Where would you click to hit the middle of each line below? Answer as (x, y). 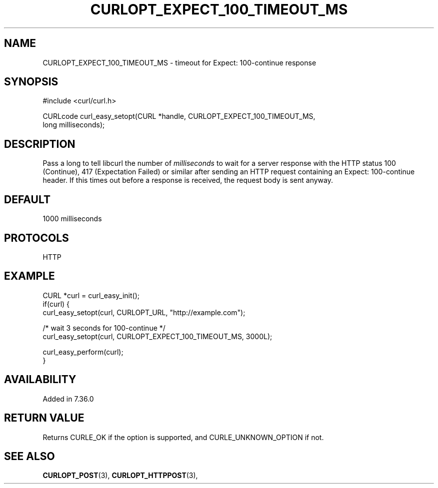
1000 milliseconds (72, 219)
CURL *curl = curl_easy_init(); (91, 295)
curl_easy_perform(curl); (83, 352)
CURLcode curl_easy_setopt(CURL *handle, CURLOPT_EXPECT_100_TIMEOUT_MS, (179, 116)
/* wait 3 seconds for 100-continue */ (104, 328)
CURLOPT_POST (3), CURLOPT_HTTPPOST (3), (120, 476)
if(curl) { (56, 304)
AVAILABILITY (40, 380)
